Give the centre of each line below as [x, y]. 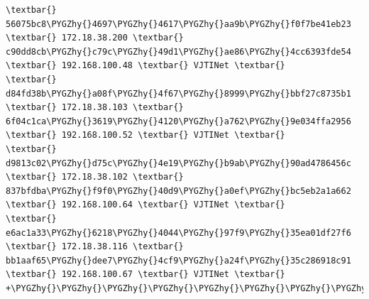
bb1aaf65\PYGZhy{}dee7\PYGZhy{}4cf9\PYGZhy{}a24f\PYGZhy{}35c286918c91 [178, 260]
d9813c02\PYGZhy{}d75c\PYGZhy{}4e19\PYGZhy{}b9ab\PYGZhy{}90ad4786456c [178, 163]
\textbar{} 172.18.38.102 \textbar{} [95, 177]
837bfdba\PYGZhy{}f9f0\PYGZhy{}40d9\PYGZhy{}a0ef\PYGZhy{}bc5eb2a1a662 [178, 191]
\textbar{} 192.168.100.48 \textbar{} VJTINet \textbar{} [145, 66]
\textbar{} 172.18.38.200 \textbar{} [95, 38]
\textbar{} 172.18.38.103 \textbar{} [95, 108]
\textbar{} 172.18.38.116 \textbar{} [95, 247]
